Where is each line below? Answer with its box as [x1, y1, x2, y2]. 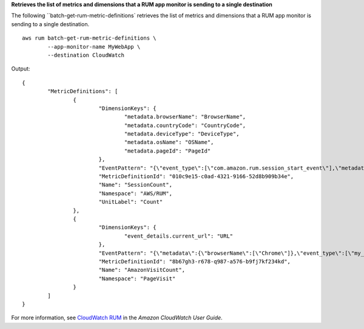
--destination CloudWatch [47, 52, 124, 58]
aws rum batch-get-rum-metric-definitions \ [22, 35, 157, 42]
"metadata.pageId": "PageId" [124, 147, 211, 154]
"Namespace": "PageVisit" [98, 275, 176, 282]
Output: [11, 65, 30, 72]
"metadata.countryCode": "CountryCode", [124, 122, 246, 129]
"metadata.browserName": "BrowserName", [124, 113, 246, 120]
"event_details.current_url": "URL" [124, 232, 234, 240]
